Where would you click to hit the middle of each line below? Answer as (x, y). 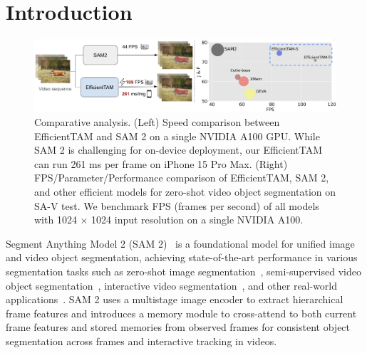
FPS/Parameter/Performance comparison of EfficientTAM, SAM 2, (182, 178)
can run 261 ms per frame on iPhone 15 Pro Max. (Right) (161, 163)
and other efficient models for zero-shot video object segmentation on (185, 191)
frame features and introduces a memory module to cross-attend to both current (181, 313)
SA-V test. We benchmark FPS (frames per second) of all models (177, 205)
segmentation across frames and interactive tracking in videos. (141, 341)
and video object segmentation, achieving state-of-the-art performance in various (182, 257)
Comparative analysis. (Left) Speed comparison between (157, 121)
